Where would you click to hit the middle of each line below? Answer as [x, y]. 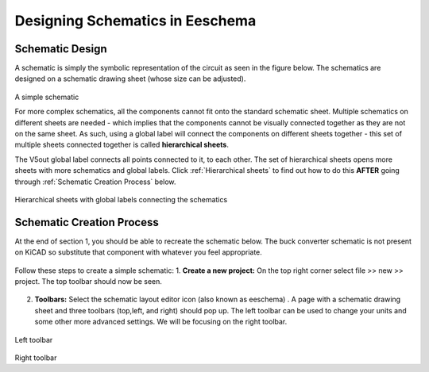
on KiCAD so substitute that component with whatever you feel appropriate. [138, 252]
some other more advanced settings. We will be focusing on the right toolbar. [161, 322]
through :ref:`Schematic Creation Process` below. [95, 182]
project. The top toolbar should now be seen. [89, 282]
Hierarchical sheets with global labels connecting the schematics [121, 199]
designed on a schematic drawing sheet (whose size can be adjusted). [130, 79]
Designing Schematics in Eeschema [135, 21]
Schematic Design [61, 49]
